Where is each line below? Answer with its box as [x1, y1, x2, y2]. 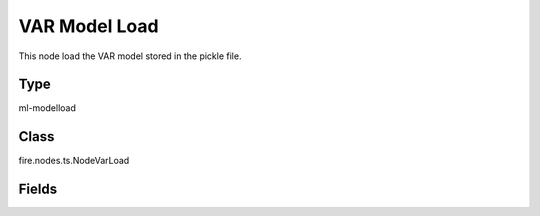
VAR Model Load [18, 15, 159, 37]
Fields [18, 181, 58, 198]
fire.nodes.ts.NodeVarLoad [18, 155, 130, 167]
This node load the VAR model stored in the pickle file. [18, 50, 242, 62]
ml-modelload [18, 102, 77, 114]
